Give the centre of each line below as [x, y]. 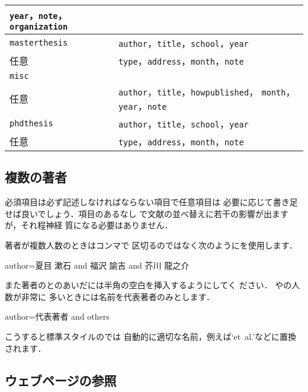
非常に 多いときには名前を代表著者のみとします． [118, 296]
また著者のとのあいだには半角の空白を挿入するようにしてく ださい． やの [148, 285]
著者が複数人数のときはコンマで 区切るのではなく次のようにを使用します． [151, 245]
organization [39, 27]
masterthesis [39, 43]
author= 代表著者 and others [57, 316]
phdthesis [31, 123]
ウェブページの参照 [61, 380]
